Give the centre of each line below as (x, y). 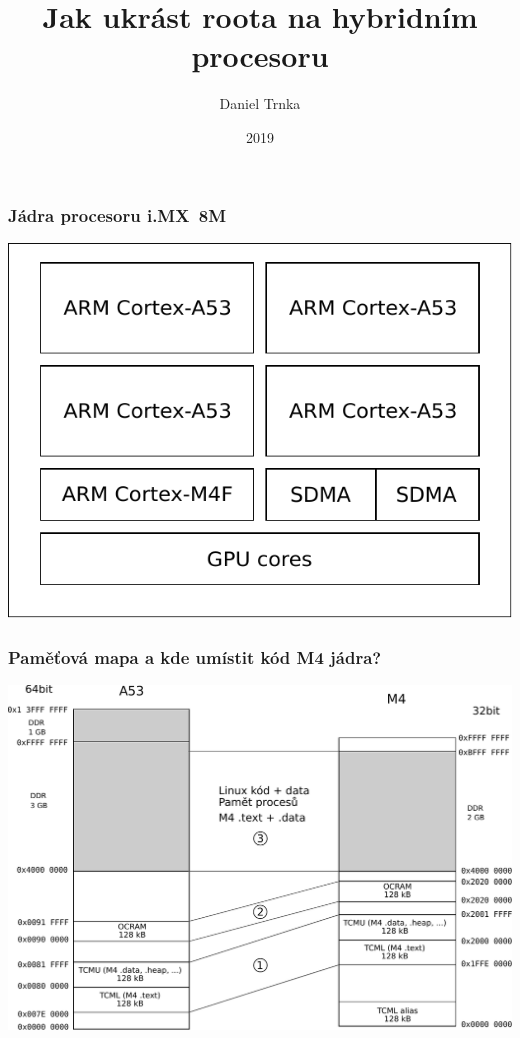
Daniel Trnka (260, 103)
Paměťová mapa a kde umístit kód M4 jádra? (195, 656)
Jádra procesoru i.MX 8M (117, 214)
